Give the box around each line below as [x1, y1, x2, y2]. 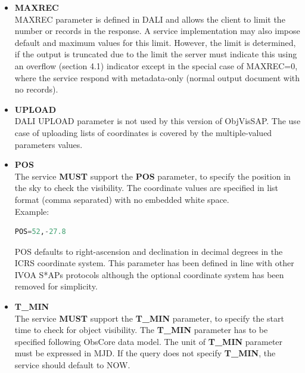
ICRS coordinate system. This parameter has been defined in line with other [14, 257, 294, 269]
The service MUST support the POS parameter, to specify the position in [14, 169, 291, 182]
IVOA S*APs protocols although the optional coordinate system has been [14, 268, 284, 280]
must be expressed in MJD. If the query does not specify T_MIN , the [14, 347, 276, 359]
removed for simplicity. [14, 280, 98, 292]
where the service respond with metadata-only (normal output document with [14, 71, 300, 84]
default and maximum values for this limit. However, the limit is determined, [14, 36, 296, 48]
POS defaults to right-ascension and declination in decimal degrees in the [14, 245, 283, 257]
